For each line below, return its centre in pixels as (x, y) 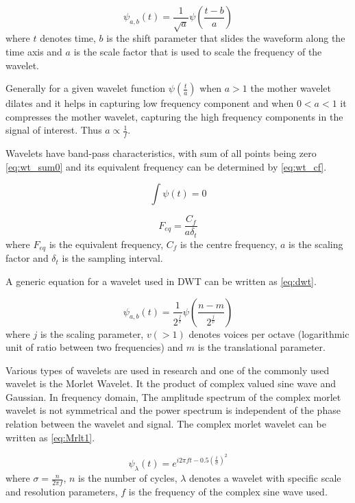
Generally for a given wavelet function (86, 88)
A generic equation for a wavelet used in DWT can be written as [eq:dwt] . (161, 281)
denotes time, (68, 38)
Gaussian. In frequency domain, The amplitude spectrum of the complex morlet (173, 396)
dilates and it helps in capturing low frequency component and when (150, 103)
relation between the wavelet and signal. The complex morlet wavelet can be (166, 424)
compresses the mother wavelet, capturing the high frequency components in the (174, 116)
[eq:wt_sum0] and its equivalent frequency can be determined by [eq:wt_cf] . (166, 166)
